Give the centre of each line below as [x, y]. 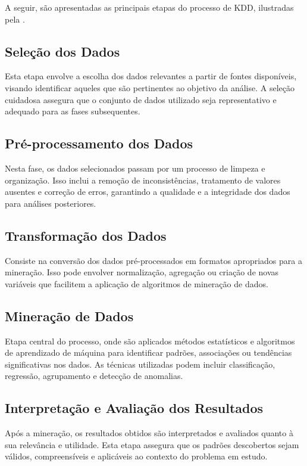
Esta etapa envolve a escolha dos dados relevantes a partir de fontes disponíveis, [151, 76]
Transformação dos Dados [86, 235]
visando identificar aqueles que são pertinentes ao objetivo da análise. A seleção [150, 87]
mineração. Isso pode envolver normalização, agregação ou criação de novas [142, 272]
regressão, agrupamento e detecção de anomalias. [94, 376]
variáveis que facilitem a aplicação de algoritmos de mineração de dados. [137, 283]
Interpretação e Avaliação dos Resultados [134, 408]
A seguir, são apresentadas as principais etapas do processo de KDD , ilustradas [149, 7]
